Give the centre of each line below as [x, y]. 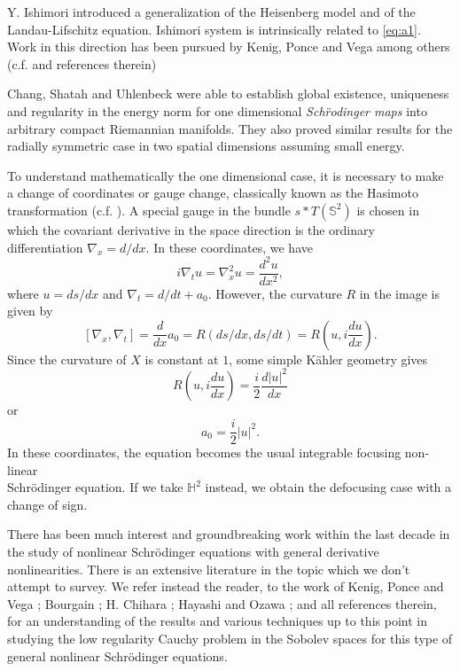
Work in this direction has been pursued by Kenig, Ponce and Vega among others [229, 47]
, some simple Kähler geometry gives [328, 359]
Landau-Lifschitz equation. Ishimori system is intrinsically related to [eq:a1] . [214, 29]
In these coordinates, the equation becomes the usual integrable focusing [204, 453]
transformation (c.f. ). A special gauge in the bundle [149, 210]
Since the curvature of [67, 359]
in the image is [399, 293]
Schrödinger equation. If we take [95, 487]
